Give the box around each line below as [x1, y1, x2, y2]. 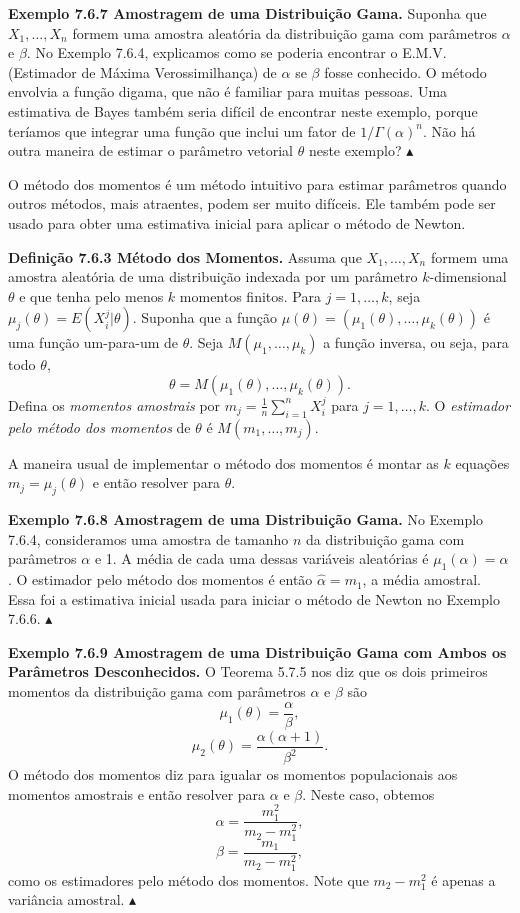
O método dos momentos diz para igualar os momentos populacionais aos [8, 764, 458, 785]
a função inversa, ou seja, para [323, 332, 509, 353]
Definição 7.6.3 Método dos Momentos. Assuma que [8, 246, 362, 267]
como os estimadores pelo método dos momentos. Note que [8, 869, 369, 890]
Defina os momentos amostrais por [8, 394, 221, 415]
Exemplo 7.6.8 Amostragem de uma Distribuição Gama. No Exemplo [8, 509, 484, 530]
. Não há [422, 120, 476, 141]
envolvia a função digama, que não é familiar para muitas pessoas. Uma [8, 81, 448, 102]
